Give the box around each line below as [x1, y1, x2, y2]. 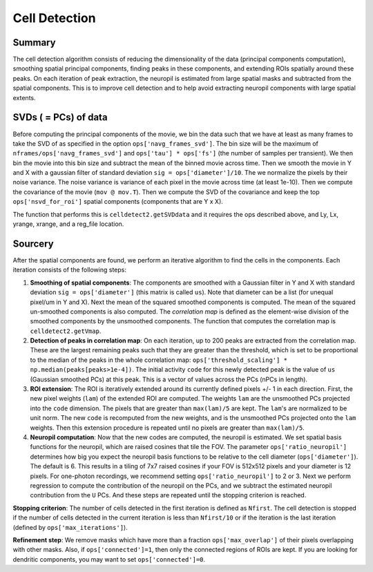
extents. [12, 93, 36, 102]
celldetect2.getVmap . [30, 327, 102, 335]
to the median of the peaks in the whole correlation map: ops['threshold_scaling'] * [30, 356, 288, 364]
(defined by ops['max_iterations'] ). [12, 523, 128, 531]
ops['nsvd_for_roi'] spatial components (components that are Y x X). [12, 198, 224, 206]
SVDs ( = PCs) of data [12, 111, 108, 124]
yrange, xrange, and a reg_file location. [12, 220, 124, 228]
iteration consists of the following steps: [12, 266, 127, 274]
